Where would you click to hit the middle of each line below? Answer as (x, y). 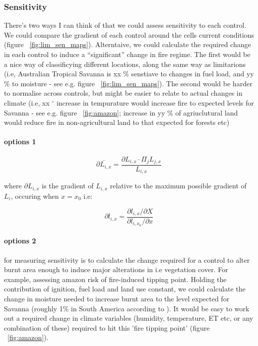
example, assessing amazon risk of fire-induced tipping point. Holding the (115, 279)
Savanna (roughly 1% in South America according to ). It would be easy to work (127, 308)
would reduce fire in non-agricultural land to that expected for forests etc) (117, 122)
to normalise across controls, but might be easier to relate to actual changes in (123, 93)
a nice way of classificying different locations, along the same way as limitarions (125, 64)
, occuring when (35, 196)
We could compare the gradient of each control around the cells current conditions (129, 34)
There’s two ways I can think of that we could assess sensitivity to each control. (125, 25)
